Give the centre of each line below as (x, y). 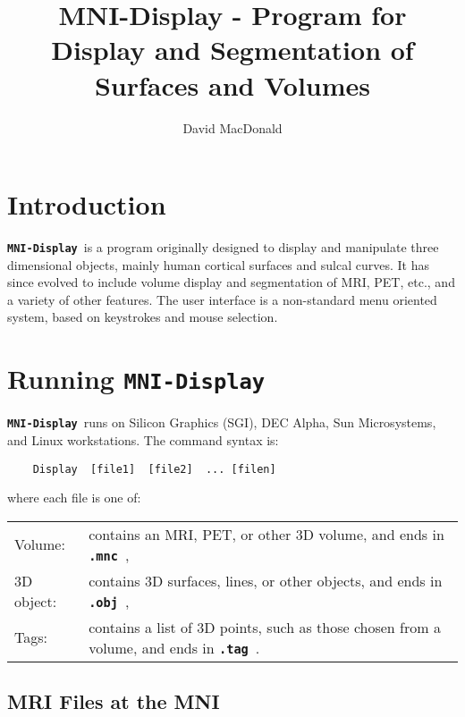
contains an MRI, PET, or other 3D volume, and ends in (266, 534)
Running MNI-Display (136, 379)
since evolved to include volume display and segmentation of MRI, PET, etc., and (231, 282)
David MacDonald (232, 127)
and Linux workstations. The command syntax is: (143, 439)
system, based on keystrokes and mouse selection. (143, 317)
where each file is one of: (74, 498)
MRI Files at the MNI (114, 701)
